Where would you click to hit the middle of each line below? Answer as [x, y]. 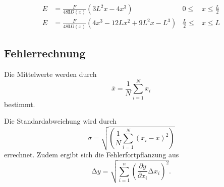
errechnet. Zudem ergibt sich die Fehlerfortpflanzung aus [92, 154]
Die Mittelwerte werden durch [50, 74]
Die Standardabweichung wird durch [60, 121]
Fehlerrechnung [45, 53]
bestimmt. [20, 104]
